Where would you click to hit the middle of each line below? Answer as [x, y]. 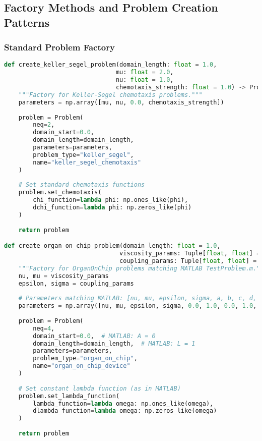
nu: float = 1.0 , [145, 80]
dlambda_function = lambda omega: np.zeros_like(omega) [125, 411]
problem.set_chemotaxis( [60, 192]
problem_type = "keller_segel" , [83, 155]
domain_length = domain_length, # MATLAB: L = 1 [114, 343]
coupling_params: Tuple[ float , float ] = [188, 261]
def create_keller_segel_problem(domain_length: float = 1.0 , [111, 65]
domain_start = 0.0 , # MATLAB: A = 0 [94, 336]
